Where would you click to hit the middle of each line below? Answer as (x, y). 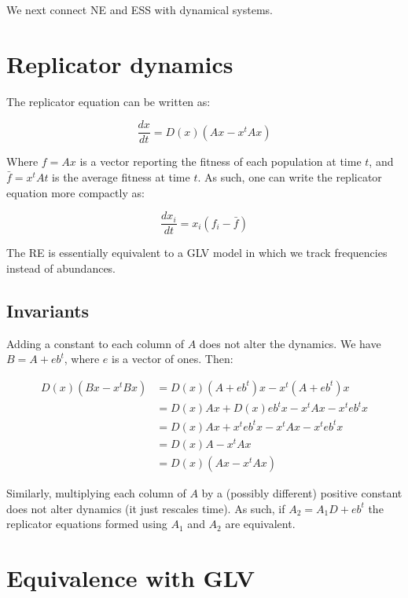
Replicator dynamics (120, 63)
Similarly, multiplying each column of (96, 493)
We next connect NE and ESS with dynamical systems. (140, 9)
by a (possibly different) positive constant (302, 493)
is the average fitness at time (121, 176)
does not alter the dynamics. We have (290, 343)
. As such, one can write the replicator (290, 176)
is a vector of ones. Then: (173, 359)
